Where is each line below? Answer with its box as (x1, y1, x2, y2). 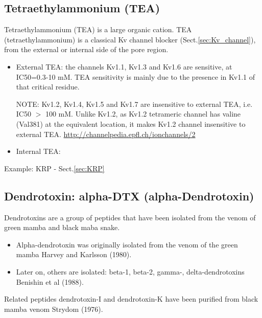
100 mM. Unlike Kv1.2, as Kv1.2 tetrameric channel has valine (45, 108, 241, 119)
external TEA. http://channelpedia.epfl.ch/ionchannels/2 (16, 128, 196, 139)
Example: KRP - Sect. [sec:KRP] (4, 163, 105, 173)
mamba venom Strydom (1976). (4, 303, 103, 314)
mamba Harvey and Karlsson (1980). (16, 249, 132, 260)
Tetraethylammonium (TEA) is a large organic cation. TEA (4, 24, 192, 35)
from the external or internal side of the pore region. (4, 44, 169, 55)
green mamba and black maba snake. (4, 222, 120, 233)
